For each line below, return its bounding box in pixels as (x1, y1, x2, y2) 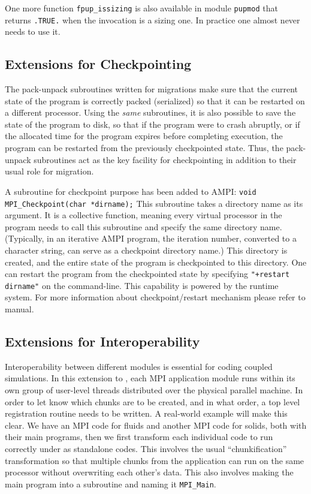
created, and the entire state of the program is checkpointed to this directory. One (5, 255, 307, 268)
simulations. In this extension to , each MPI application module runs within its (5, 372, 295, 384)
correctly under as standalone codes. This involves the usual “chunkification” (5, 442, 287, 454)
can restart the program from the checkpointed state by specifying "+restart (5, 267, 290, 280)
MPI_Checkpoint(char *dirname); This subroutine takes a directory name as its (5, 197, 303, 209)
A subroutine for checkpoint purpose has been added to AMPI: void (5, 185, 256, 197)
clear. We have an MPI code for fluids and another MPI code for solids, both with (5, 418, 307, 431)
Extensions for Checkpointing (5, 55, 192, 73)
